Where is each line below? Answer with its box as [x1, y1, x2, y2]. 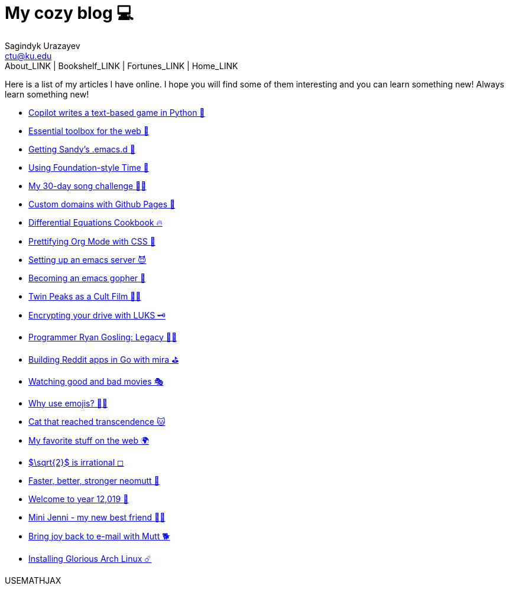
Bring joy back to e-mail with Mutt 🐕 [28, 531, 170, 541]
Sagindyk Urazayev [5, 40, 80, 51]
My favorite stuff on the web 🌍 [28, 435, 150, 445]
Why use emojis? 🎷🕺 [28, 398, 108, 408]
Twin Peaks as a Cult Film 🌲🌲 [28, 291, 141, 301]
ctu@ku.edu [5, 50, 52, 61]
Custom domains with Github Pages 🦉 [28, 198, 176, 209]
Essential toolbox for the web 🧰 [28, 125, 150, 136]
